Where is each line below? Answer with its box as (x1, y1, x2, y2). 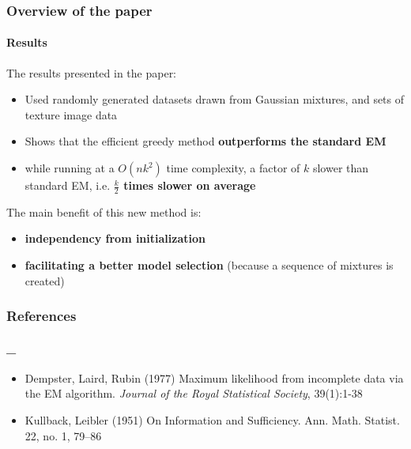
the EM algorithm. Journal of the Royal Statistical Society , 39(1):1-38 (25, 385, 363, 402)
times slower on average (123, 177, 256, 194)
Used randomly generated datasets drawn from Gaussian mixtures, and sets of (25, 91, 405, 108)
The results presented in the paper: (6, 64, 177, 81)
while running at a (25, 160, 115, 176)
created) (25, 272, 65, 289)
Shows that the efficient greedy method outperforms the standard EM (25, 133, 386, 149)
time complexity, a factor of (166, 160, 300, 176)
